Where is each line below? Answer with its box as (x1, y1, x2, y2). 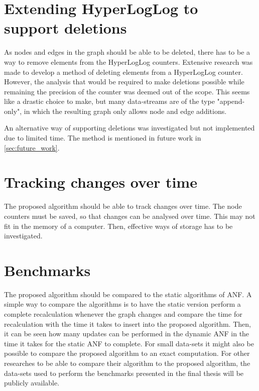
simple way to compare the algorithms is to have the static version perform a (4, 299, 241, 309)
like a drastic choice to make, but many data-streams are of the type (4, 96, 215, 106)
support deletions (4, 18, 127, 38)
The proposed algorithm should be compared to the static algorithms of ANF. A (4, 289, 252, 299)
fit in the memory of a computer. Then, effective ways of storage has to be (4, 220, 233, 231)
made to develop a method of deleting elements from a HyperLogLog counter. (4, 66, 243, 77)
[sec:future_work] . (4, 142, 60, 153)
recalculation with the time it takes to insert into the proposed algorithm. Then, (4, 318, 251, 329)
